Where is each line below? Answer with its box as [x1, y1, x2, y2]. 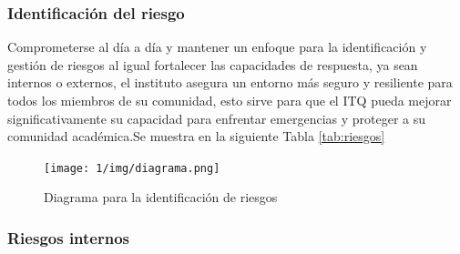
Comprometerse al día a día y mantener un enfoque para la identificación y [7, 37, 427, 56]
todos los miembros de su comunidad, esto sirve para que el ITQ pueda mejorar [7, 91, 452, 109]
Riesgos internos [7, 226, 130, 249]
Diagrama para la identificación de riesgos [44, 188, 278, 207]
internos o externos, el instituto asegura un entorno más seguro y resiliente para [7, 73, 453, 92]
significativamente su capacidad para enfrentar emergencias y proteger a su [7, 108, 426, 127]
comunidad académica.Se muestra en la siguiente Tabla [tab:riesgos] [7, 127, 385, 146]
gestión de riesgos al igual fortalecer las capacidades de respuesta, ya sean [7, 55, 418, 74]
